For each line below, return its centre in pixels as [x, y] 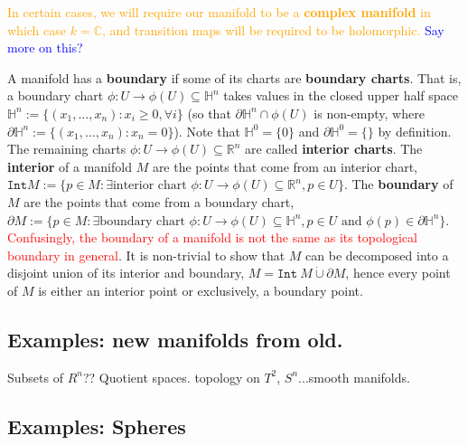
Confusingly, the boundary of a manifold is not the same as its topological [212, 237]
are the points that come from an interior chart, [285, 166]
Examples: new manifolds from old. [175, 339]
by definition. [415, 131]
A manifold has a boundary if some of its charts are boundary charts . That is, [234, 77]
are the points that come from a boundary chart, [159, 201]
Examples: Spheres [97, 426]
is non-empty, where [369, 113]
